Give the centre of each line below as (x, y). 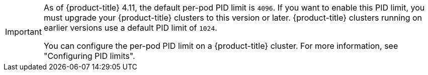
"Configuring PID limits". (89, 56)
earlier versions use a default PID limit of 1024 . (130, 28)
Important (23, 32)
